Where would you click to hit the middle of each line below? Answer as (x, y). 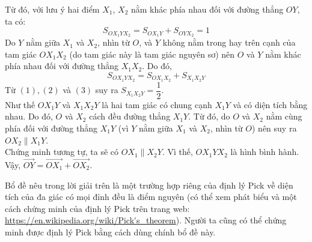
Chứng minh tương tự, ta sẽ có (62, 152)
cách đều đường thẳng (130, 116)
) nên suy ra (274, 128)
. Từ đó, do (209, 116)
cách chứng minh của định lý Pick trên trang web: (97, 208)
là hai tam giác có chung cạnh (157, 104)
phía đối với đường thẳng (51, 128)
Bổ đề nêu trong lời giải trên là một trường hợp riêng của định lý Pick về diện (149, 185)
